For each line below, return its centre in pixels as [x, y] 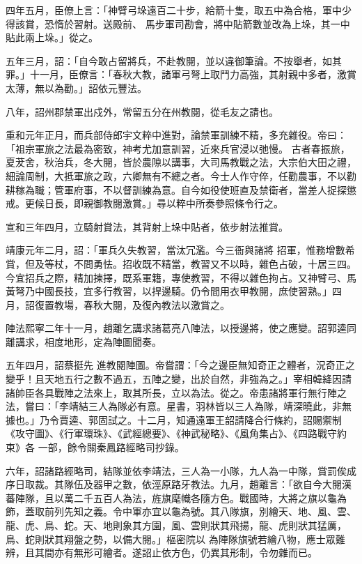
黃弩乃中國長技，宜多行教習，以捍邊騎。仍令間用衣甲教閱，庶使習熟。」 [169, 291]
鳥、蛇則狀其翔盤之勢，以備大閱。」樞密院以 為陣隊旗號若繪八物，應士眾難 [175, 539]
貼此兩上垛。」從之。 [52, 37]
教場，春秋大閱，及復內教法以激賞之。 [142, 304]
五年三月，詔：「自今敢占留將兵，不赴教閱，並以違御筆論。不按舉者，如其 [174, 60]
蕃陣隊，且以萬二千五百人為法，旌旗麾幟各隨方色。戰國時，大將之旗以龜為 [176, 497]
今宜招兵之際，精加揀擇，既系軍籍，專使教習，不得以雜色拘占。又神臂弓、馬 [181, 277]
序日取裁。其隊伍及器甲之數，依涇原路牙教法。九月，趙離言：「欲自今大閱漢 [179, 484]
